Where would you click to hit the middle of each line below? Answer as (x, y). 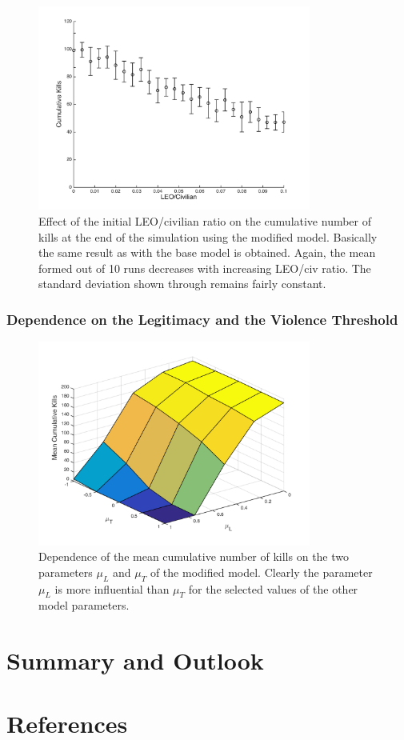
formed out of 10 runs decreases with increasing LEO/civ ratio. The (205, 268)
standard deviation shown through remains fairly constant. (182, 284)
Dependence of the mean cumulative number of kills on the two (194, 556)
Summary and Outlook (135, 660)
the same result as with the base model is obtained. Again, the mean (207, 252)
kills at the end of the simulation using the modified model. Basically (208, 236)
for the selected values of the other (273, 588)
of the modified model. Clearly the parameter (261, 572)
